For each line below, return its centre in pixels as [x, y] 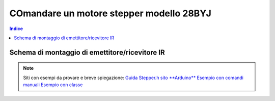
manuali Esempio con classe [53, 85]
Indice [16, 29]
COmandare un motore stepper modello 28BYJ [110, 13]
